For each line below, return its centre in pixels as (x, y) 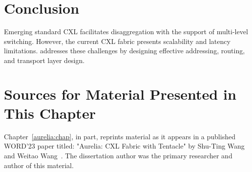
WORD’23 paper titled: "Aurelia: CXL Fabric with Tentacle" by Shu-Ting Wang (124, 146)
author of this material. (39, 165)
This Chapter (50, 113)
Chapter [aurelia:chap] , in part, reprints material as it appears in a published (120, 136)
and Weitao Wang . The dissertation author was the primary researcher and (118, 155)
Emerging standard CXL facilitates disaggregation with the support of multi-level (126, 32)
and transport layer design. (44, 60)
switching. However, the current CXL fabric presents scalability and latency (117, 41)
